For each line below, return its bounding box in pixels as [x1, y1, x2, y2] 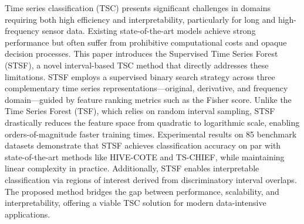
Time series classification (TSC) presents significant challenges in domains [5, 2, 271, 13]
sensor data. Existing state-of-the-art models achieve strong [42, 25, 256, 37]
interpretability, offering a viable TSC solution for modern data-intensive [5, 197, 266, 209]
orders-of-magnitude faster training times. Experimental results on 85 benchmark [5, 127, 297, 140]
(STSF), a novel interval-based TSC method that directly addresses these [5, 58, 269, 71]
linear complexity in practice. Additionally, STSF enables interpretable [5, 162, 259, 174]
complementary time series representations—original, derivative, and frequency [5, 82, 288, 94]
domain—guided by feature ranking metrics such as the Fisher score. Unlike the [5, 93, 292, 105]
